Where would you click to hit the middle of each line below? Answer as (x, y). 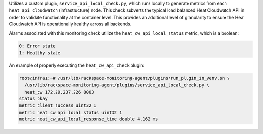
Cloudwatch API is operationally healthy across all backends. (70, 24)
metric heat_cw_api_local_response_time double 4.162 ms (89, 119)
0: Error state (37, 46)
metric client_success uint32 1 (58, 105)
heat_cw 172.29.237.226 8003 (59, 92)
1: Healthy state (40, 53)
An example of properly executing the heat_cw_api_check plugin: (77, 65)
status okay (34, 99)
